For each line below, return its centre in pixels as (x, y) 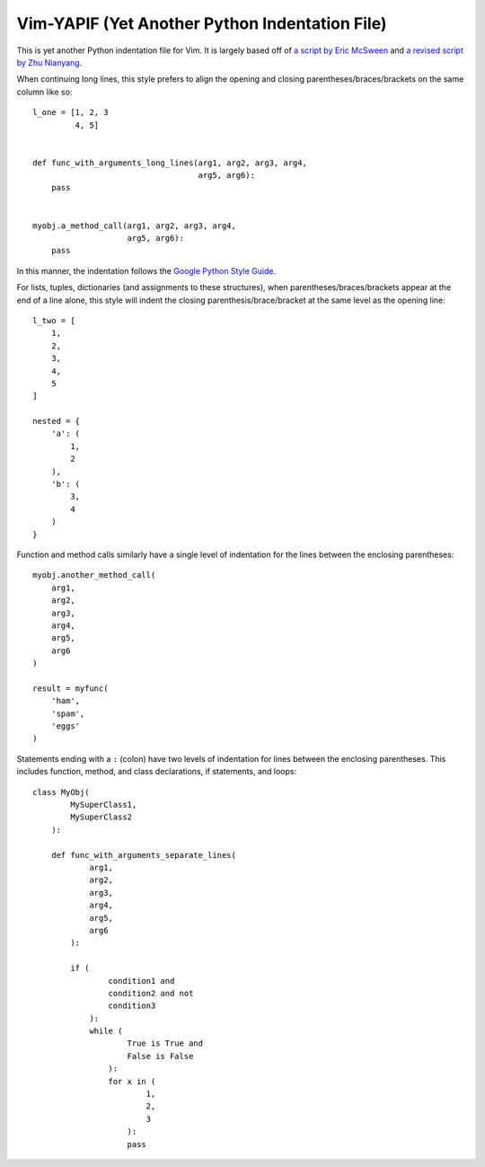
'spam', (68, 713)
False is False (160, 1056)
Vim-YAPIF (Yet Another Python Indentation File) (202, 23)
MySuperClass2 (101, 817)
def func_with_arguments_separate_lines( (144, 855)
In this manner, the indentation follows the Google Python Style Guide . (146, 270)
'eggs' (66, 726)
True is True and (165, 1043)
